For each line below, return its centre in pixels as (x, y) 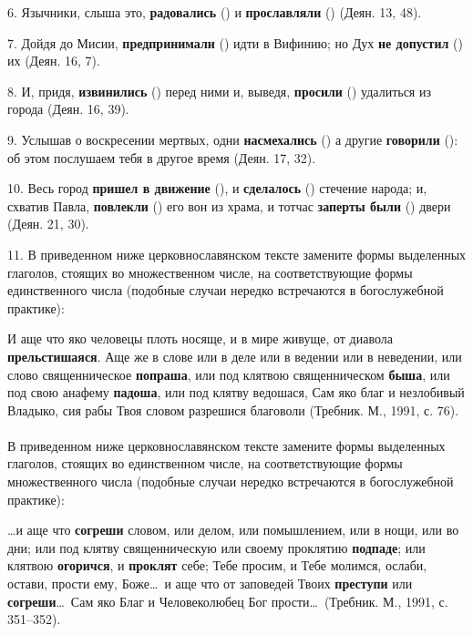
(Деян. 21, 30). (48, 224)
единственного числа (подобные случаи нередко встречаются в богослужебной (226, 290)
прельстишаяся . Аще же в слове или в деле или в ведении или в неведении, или (235, 356)
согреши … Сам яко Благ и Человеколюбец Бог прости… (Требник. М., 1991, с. (228, 601)
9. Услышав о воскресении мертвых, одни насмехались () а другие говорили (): (233, 139)
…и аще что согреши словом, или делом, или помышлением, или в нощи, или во (233, 530)
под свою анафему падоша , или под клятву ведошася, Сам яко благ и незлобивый (236, 392)
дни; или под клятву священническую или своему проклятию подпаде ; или (216, 547)
